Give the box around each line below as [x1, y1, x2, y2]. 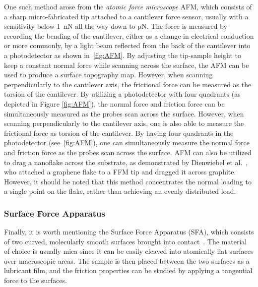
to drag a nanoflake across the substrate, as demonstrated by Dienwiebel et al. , [4, 157, 248, 167]
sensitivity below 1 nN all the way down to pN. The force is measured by [4, 21, 227, 31]
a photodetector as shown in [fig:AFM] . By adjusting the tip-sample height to [4, 50, 241, 60]
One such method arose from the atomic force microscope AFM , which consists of [4, 1, 252, 11]
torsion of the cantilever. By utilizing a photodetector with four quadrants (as [4, 89, 241, 99]
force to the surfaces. [4, 275, 67, 286]
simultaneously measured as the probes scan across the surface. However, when [4, 108, 244, 118]
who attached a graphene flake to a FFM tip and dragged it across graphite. [4, 167, 236, 177]
